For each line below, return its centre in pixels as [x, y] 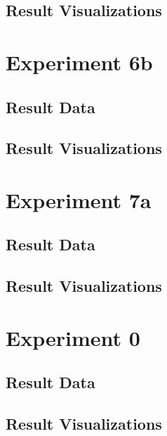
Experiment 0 [73, 337]
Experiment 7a [79, 199]
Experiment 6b [79, 62]
